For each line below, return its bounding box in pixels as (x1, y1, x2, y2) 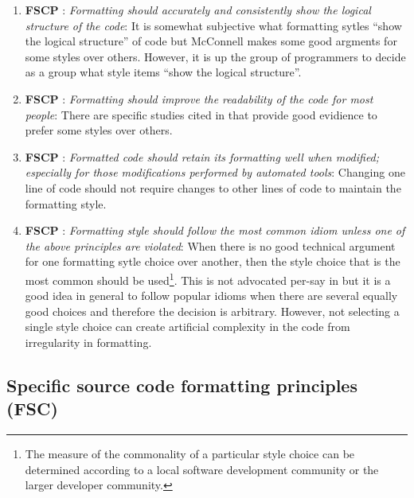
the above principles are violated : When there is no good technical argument (25, 237, 396, 254)
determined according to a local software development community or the (25, 461, 379, 477)
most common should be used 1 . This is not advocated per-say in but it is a (25, 269, 391, 288)
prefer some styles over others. (25, 122, 173, 138)
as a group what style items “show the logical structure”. (25, 64, 302, 80)
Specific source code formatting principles (6, 372, 357, 397)
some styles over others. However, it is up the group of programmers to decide (25, 48, 406, 64)
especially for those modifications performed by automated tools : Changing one (25, 164, 405, 181)
